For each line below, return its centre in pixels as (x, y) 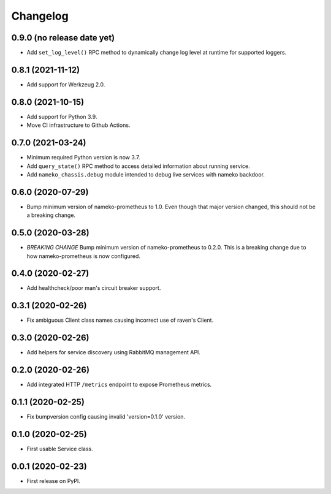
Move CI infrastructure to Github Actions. (78, 125)
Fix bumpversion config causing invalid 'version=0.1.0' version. (106, 417)
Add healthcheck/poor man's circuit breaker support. (94, 288)
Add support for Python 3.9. (62, 116)
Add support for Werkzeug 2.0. (66, 84)
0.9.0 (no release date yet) (63, 38)
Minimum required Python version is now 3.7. (83, 158)
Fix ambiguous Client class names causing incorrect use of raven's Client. (120, 320)
